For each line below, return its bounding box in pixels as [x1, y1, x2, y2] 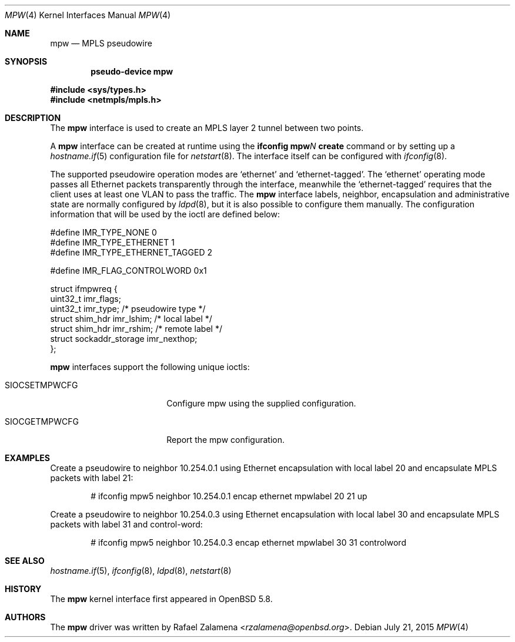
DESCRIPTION [5, 113, 61, 123]
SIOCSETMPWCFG [5, 380, 78, 390]
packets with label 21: [50, 473, 133, 483]
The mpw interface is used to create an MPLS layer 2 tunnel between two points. [50, 123, 364, 133]
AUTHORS [5, 612, 46, 622]
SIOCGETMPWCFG [5, 416, 79, 426]
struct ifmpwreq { [50, 284, 118, 294]
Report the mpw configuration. [166, 435, 285, 445]
